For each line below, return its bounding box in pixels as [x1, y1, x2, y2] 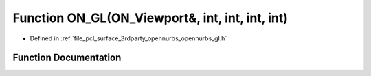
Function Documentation [12, 52, 122, 64]
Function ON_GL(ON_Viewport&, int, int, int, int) [12, 10, 289, 25]
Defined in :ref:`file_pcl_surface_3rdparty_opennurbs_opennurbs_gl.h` [30, 34, 227, 42]
